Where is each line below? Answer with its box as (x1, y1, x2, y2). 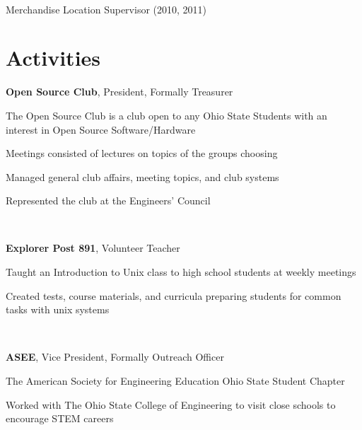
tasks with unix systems (6, 302, 110, 317)
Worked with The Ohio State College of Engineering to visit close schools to (6, 397, 336, 412)
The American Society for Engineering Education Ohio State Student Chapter (6, 373, 345, 388)
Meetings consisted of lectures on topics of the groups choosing (6, 146, 278, 161)
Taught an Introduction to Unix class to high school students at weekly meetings (6, 265, 356, 279)
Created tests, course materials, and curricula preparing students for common (6, 288, 341, 303)
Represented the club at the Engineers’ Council (6, 193, 211, 208)
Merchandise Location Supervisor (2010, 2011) (6, 1, 206, 16)
